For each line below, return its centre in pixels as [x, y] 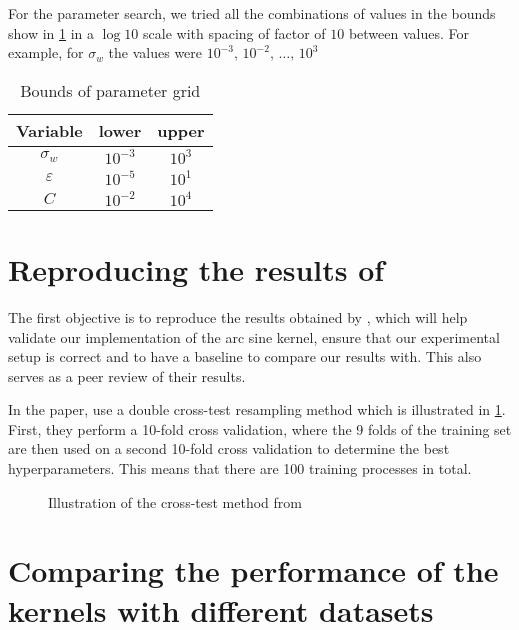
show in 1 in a [51, 32]
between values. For [409, 32]
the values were [155, 52]
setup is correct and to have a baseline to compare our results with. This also [245, 356]
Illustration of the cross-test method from [175, 501]
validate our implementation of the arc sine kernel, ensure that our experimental [254, 336]
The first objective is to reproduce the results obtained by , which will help [238, 316]
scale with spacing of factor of [234, 32]
